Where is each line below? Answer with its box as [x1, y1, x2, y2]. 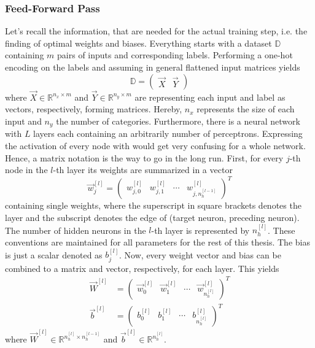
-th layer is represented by [151, 223, 250, 236]
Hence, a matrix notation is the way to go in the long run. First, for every [5, 151, 284, 164]
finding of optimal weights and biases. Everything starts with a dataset [5, 36, 272, 49]
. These [268, 223, 295, 236]
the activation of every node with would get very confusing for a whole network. [5, 139, 306, 152]
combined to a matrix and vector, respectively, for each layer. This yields [5, 261, 279, 274]
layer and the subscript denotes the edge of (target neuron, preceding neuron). [5, 211, 300, 223]
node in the [5, 163, 48, 176]
